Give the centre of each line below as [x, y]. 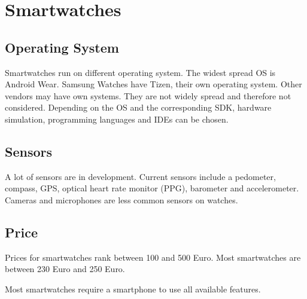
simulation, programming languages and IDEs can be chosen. [117, 119]
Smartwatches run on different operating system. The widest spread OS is [140, 72]
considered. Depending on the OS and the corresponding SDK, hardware [138, 107]
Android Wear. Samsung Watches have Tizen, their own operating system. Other [153, 84]
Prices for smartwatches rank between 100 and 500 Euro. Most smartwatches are [153, 257]
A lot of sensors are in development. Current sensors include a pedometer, [140, 176]
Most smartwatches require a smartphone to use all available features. [133, 289]
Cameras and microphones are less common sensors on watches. [121, 199]
